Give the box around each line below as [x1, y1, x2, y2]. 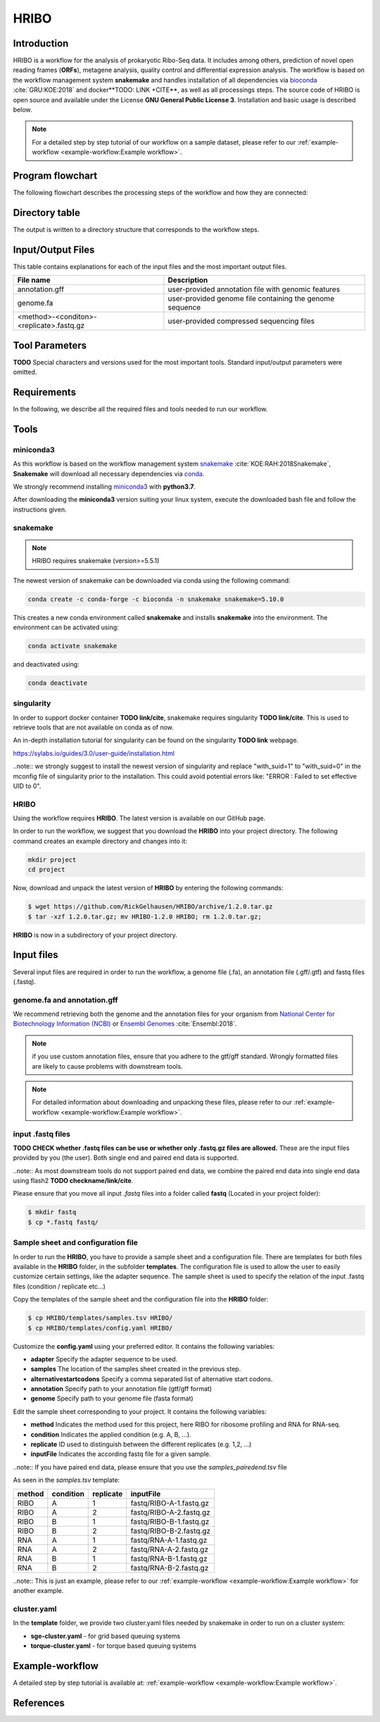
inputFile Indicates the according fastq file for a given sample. [30, 1450, 211, 1458]
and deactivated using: [13, 660, 80, 668]
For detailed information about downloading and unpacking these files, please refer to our [32, 1098, 292, 1107]
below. [13, 106, 32, 114]
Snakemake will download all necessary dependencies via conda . [13, 469, 205, 478]
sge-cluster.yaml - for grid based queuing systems [30, 1632, 181, 1640]
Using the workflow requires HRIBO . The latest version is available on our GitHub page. [13, 814, 266, 823]
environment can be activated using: [13, 623, 119, 631]
